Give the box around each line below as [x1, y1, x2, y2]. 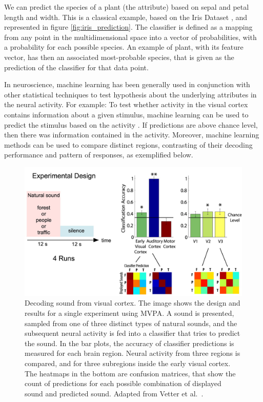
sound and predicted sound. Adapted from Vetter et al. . [25, 388, 204, 398]
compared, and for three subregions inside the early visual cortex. [25, 357, 231, 368]
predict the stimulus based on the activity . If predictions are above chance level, [4, 119, 258, 130]
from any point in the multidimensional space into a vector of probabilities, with [4, 31, 257, 42]
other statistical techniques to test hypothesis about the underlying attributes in [4, 89, 257, 99]
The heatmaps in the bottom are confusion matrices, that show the [25, 368, 236, 378]
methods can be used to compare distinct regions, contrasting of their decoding [4, 139, 253, 150]
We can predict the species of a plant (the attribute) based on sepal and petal [4, 2, 249, 12]
